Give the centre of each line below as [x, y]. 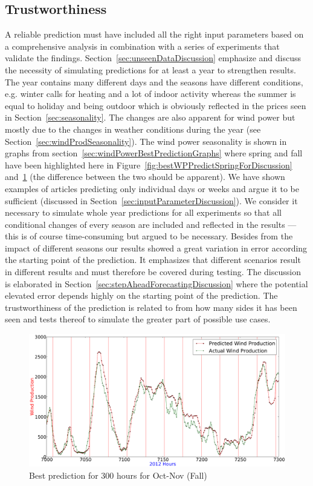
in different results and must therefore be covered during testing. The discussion [153, 272]
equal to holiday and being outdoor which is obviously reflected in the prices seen [156, 105]
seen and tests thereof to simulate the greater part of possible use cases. [138, 319]
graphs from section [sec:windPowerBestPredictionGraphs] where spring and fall [154, 153]
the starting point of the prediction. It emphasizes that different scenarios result [153, 260]
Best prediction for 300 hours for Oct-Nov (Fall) [118, 475]
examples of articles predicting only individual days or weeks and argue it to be [152, 188]
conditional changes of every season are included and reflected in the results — [151, 224]
